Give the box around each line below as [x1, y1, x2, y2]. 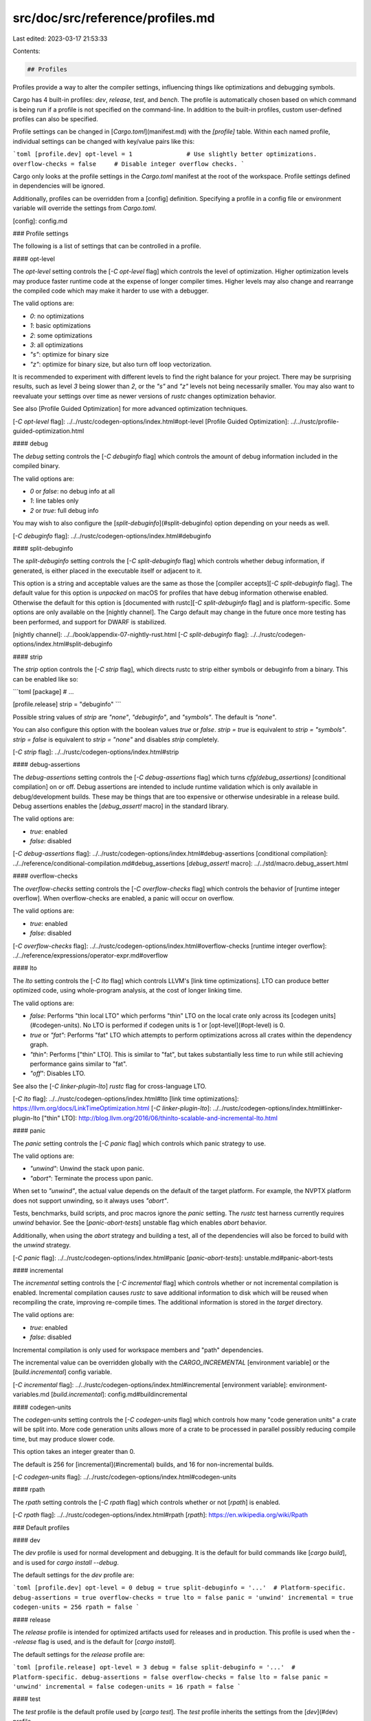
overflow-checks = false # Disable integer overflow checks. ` [12, 160, 245, 168]
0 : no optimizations [30, 312, 85, 320]
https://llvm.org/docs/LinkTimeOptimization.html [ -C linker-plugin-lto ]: [12, 1104, 212, 1112]
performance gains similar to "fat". [30, 1059, 127, 1068]
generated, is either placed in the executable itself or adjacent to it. [12, 567, 203, 575]
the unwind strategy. [12, 1241, 71, 1249]
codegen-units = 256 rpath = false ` [12, 1603, 140, 1611]
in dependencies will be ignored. [12, 182, 105, 190]
